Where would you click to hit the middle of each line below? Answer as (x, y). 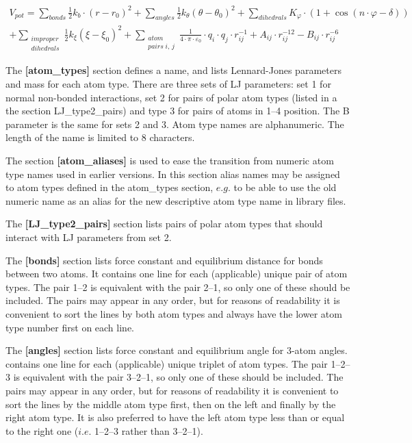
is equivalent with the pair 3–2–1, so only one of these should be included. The (178, 377)
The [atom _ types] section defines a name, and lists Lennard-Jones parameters (173, 70)
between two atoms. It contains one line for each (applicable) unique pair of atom (177, 274)
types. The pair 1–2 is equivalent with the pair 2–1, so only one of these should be (178, 287)
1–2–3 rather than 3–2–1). (149, 430)
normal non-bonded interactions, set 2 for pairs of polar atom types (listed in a (171, 97)
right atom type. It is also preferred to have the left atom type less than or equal (175, 417)
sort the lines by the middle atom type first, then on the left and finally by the (171, 404)
